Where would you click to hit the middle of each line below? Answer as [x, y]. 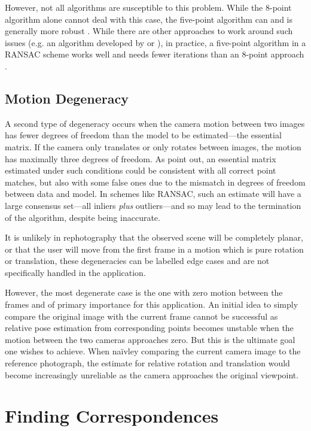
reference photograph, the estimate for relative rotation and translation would [147, 363]
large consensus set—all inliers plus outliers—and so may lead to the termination [153, 205]
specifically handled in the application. [75, 272]
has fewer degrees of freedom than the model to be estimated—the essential [143, 135]
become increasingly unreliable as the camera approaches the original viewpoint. [152, 374]
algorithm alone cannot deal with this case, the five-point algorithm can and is [149, 19]
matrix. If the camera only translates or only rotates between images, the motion [153, 146]
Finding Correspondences [112, 416]
